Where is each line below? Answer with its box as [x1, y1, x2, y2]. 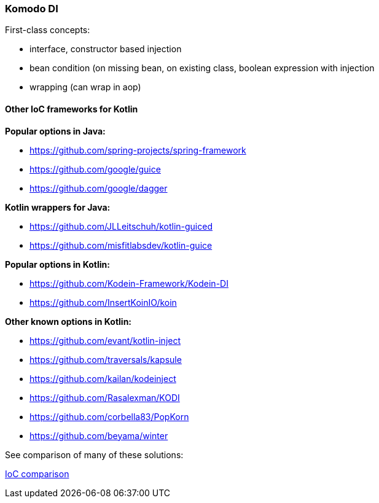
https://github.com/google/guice [29, 163, 161, 174]
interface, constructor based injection [29, 44, 182, 55]
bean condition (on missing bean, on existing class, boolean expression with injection [29, 63, 375, 74]
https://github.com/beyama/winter [29, 430, 168, 441]
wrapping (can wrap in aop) [29, 82, 141, 93]
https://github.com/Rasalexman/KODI [29, 392, 180, 403]
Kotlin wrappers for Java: [5, 201, 111, 213]
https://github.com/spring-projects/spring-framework [29, 144, 246, 155]
